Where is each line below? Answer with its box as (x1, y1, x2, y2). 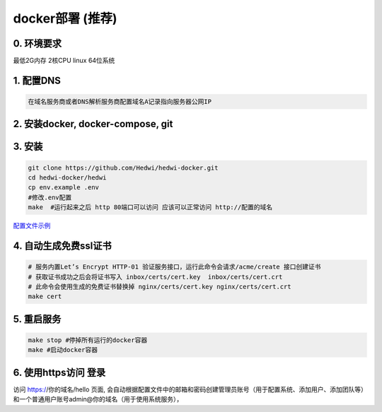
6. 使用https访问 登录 (13, 366, 106, 378)
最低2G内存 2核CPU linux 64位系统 (13, 57, 115, 65)
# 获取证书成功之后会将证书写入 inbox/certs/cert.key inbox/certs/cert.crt (28, 273, 283, 281)
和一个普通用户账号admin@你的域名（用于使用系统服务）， (13, 395, 183, 404)
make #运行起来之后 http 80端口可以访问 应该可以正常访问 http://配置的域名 (28, 204, 272, 211)
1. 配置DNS (13, 74, 62, 86)
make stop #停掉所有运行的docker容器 (28, 336, 148, 344)
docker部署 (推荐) (13, 11, 117, 26)
